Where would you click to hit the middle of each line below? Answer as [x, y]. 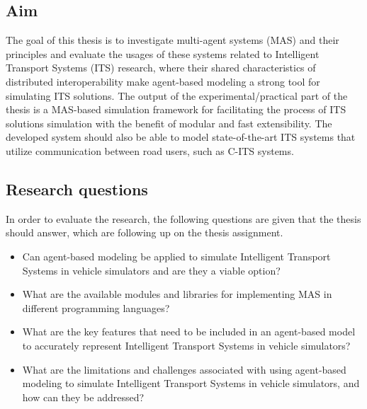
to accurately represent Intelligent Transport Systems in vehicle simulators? [186, 345]
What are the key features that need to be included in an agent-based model [189, 332]
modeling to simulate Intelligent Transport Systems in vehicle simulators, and [191, 383]
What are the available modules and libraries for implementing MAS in [177, 294]
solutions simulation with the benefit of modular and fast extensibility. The [169, 123]
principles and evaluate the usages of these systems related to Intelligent [163, 53]
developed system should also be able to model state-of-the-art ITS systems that [181, 137]
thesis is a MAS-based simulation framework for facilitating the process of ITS [176, 109]
